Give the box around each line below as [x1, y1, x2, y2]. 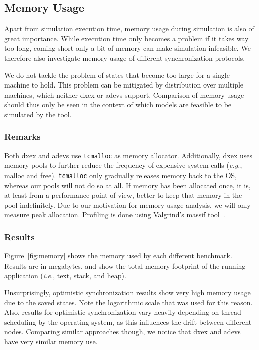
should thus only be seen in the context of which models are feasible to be [4, 99, 232, 110]
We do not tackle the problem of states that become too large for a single [4, 69, 230, 80]
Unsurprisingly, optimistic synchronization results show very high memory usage [4, 287, 251, 298]
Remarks [4, 130, 41, 143]
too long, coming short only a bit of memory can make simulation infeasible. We [4, 43, 251, 53]
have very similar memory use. [4, 336, 98, 347]
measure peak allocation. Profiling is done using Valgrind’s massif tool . [4, 209, 225, 220]
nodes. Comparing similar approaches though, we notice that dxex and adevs [4, 326, 241, 337]
